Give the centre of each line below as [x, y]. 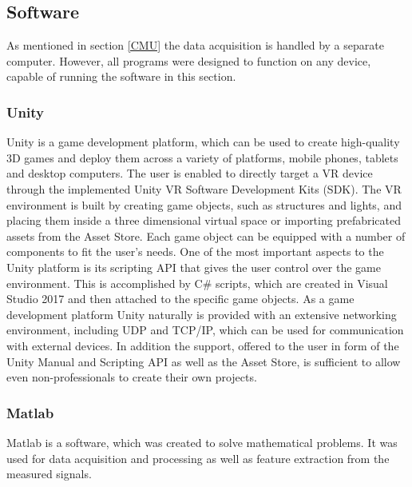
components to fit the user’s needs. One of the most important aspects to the [195, 251]
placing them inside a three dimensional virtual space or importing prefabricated [204, 220]
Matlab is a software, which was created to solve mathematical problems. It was [202, 442]
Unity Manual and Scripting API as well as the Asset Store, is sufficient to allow [204, 361]
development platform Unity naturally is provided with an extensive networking [202, 314]
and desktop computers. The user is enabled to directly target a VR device [190, 173]
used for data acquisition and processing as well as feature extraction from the [198, 458]
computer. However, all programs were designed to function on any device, [189, 60]
